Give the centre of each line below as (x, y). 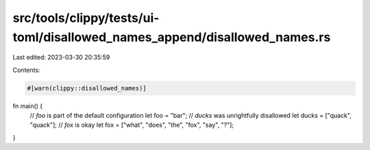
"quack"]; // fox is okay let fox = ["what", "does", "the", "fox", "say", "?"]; (132, 125)
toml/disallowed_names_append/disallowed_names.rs (172, 37)
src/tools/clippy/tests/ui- (86, 18)
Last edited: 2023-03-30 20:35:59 (61, 58)
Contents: (26, 70)
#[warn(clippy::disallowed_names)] (87, 88)
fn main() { (28, 105)
